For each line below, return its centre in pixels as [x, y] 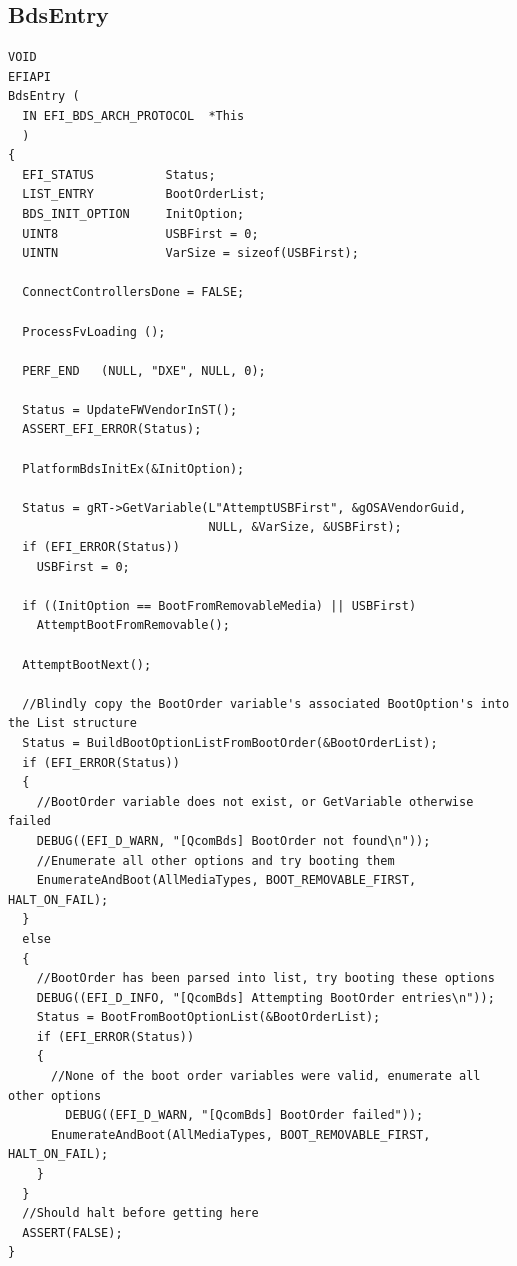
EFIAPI [29, 76]
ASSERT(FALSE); [72, 1232]
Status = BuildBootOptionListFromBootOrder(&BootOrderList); [230, 742]
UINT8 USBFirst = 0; [140, 233]
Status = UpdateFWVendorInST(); [130, 409]
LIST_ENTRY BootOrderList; [144, 194]
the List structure [72, 723]
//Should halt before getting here [140, 1213]
